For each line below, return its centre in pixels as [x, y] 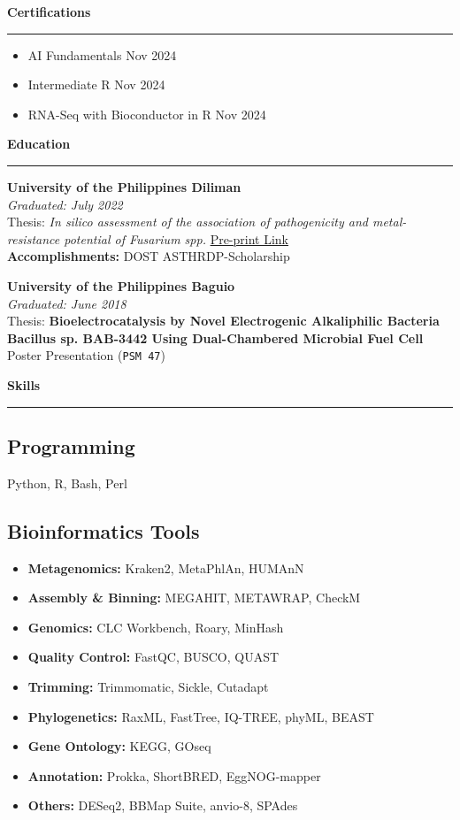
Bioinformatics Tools [103, 530]
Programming [71, 445]
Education [39, 144]
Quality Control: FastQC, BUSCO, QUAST [153, 657]
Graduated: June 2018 [67, 303]
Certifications [49, 11]
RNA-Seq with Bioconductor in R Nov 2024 [147, 114]
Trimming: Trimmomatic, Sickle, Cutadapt [148, 686]
